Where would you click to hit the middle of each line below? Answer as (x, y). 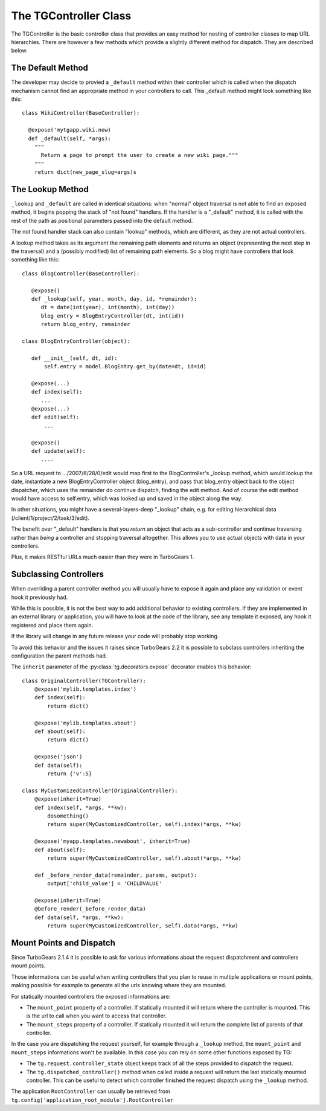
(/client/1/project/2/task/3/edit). (50, 518)
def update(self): (58, 451)
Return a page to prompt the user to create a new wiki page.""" (139, 155)
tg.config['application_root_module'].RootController (92, 1100)
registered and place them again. (52, 625)
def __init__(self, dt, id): (74, 358)
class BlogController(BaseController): (81, 274)
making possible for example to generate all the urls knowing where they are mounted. (119, 985)
